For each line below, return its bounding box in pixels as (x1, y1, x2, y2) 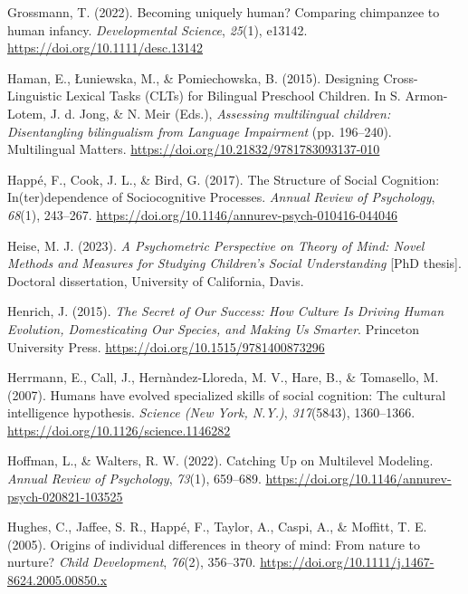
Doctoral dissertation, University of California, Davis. (7, 271, 304, 290)
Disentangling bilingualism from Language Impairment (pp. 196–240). (7, 121, 392, 140)
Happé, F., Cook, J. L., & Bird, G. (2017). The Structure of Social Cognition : (7, 169, 440, 188)
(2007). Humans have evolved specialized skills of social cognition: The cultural (7, 385, 446, 404)
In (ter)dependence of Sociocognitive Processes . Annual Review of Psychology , (7, 187, 435, 206)
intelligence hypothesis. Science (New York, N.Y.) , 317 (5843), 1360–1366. (7, 403, 415, 422)
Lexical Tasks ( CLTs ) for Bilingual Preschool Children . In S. (65, 86, 401, 105)
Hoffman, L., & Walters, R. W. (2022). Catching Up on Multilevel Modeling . (7, 451, 434, 470)
